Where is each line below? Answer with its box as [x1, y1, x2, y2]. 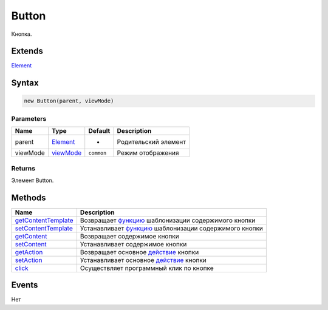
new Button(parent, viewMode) [24, 98, 114, 104]
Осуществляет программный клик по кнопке [80, 264, 214, 272]
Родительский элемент [117, 138, 186, 146]
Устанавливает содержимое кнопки [80, 240, 187, 248]
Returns [11, 164, 36, 172]
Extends [11, 46, 44, 56]
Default [88, 127, 111, 135]
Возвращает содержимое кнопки [80, 232, 179, 240]
